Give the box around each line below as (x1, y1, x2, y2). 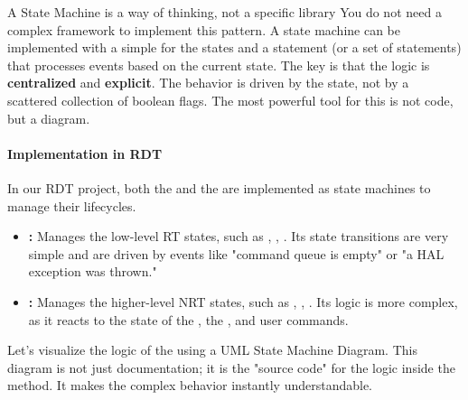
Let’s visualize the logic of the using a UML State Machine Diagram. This (7, 340, 417, 359)
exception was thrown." (28, 262, 157, 281)
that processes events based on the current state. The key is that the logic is (7, 55, 430, 74)
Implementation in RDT (7, 144, 163, 163)
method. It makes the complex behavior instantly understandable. (7, 376, 372, 395)
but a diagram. (7, 108, 90, 127)
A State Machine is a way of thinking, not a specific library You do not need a (7, 3, 442, 21)
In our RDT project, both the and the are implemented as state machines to (7, 178, 431, 197)
